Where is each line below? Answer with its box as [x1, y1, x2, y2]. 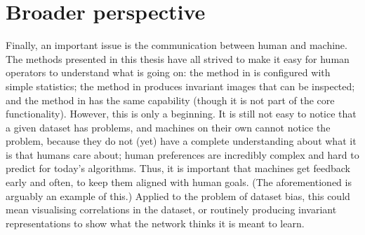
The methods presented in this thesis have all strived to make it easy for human [6, 51, 350, 66]
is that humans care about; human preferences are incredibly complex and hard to [6, 147, 359, 162]
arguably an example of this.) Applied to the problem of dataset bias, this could [6, 188, 350, 203]
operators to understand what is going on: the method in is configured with [6, 65, 331, 80]
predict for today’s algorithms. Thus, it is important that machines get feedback [6, 161, 350, 176]
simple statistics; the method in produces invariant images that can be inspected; [6, 78, 355, 93]
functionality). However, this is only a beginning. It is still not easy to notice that [6, 106, 357, 121]
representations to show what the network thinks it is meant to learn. [6, 215, 305, 230]
